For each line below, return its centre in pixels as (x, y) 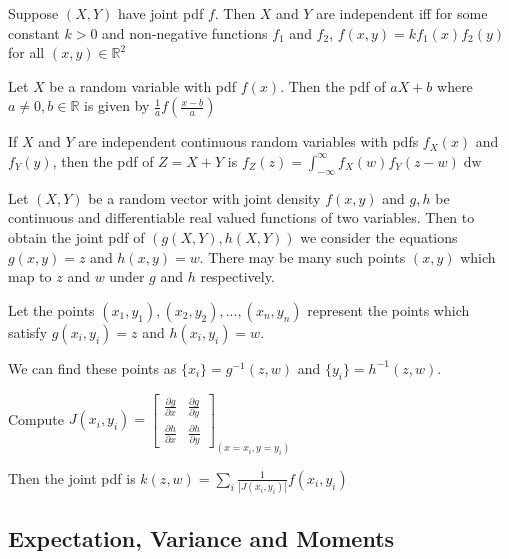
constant (34, 32)
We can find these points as (92, 367)
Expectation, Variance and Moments (201, 537)
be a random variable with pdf (143, 85)
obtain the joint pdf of (76, 236)
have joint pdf (161, 13)
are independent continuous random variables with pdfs (248, 141)
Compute (36, 418)
